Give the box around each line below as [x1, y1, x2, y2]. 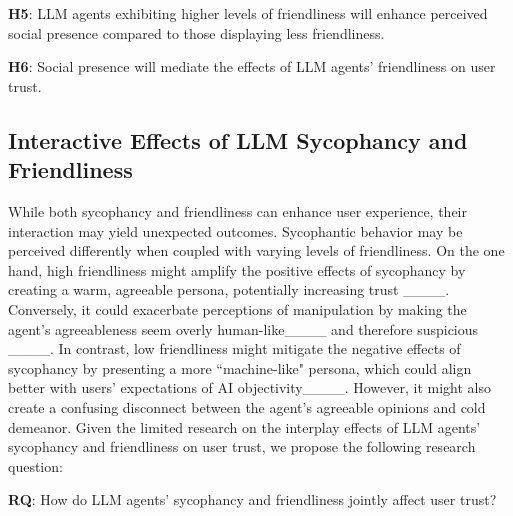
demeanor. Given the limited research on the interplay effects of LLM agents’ [8, 416, 481, 437]
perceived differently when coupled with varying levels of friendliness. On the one [8, 240, 505, 261]
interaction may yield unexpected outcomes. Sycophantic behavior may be [8, 220, 463, 241]
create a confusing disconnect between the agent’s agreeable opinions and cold [8, 396, 486, 417]
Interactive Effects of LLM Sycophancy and [8, 124, 468, 155]
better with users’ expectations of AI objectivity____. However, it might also [8, 377, 492, 398]
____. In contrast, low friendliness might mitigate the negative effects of [8, 338, 461, 359]
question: [8, 455, 63, 476]
